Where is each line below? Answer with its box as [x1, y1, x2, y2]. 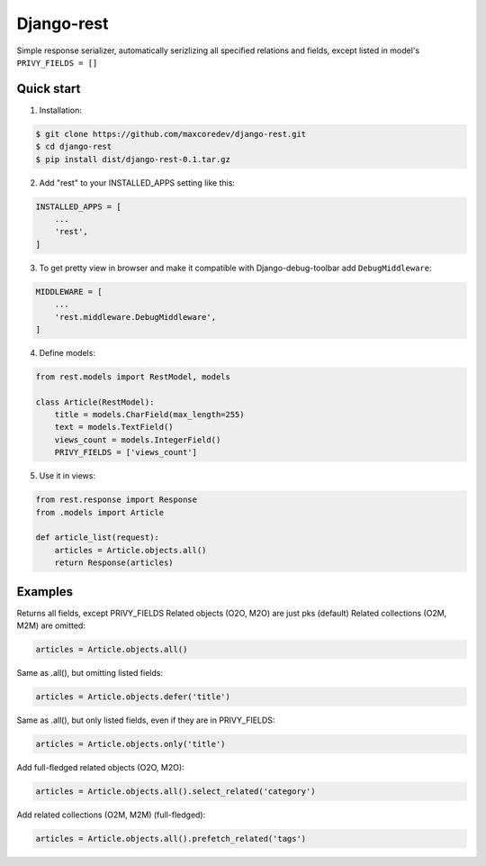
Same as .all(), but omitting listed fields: [16, 667, 164, 678]
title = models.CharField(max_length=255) [54, 410, 245, 420]
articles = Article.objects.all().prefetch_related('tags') [35, 834, 307, 843]
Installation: [39, 105, 83, 115]
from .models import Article [35, 507, 165, 517]
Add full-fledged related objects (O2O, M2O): [16, 761, 184, 772]
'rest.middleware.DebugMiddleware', [54, 312, 216, 322]
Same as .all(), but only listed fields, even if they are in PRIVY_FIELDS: [16, 715, 275, 725]
